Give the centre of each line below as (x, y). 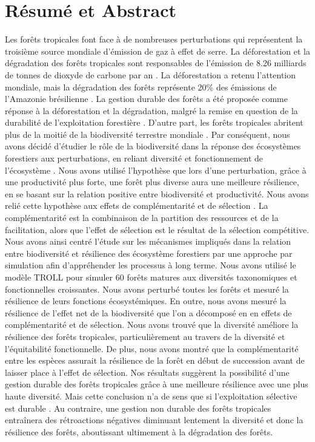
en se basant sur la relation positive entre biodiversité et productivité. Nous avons (157, 193)
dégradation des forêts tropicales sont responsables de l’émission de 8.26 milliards (156, 63)
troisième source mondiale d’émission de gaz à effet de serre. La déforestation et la (157, 51)
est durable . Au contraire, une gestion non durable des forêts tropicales (138, 408)
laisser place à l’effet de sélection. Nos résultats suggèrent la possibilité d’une (147, 372)
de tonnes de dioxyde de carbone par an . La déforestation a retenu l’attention (151, 74)
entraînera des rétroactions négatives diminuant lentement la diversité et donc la (154, 420)
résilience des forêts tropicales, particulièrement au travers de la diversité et (145, 336)
